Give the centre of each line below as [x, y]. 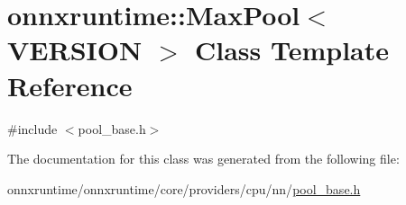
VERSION [75, 50]
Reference [70, 85]
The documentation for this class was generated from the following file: [203, 159]
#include [32, 128]
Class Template [291, 50]
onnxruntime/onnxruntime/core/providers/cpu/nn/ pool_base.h [184, 188]
